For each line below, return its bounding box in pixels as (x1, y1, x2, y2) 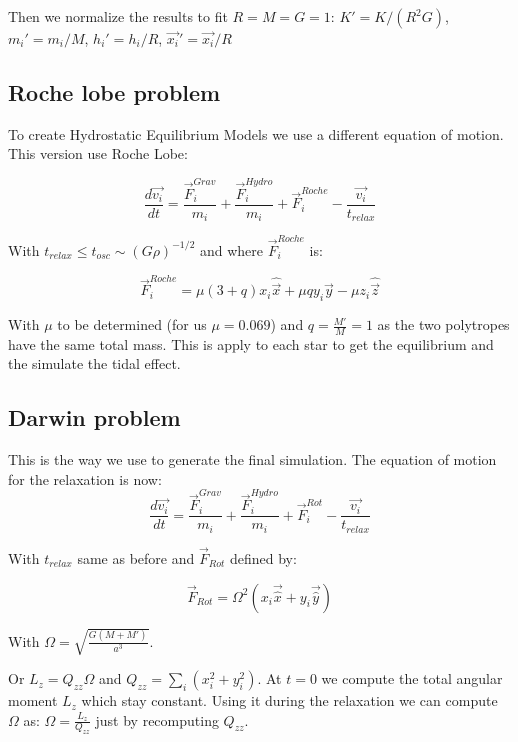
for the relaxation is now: (8, 468, 162, 489)
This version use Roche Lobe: (8, 143, 188, 164)
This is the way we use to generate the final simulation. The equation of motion (8, 449, 497, 470)
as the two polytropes (377, 314, 510, 335)
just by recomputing (95, 709, 219, 730)
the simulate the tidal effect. (8, 353, 181, 374)
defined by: (229, 547, 297, 568)
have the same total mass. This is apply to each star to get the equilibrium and (8, 333, 494, 354)
